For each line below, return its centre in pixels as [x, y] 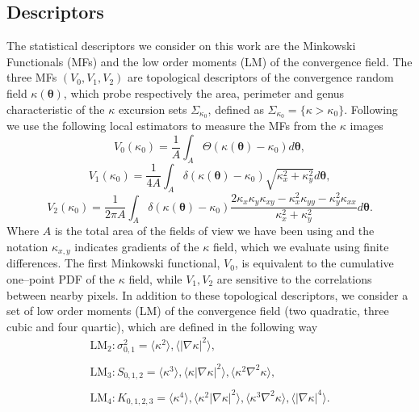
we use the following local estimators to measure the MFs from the [172, 126]
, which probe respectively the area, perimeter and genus [204, 92]
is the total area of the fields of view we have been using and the [214, 231]
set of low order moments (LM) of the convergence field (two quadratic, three [198, 311]
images [367, 126]
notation [27, 246]
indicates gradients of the [137, 246]
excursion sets [153, 109]
